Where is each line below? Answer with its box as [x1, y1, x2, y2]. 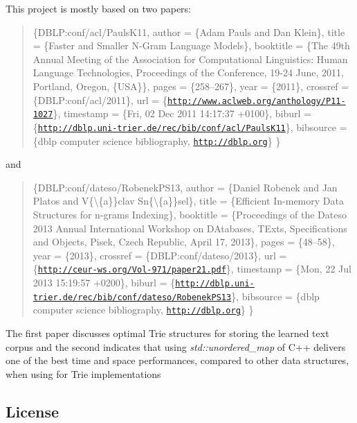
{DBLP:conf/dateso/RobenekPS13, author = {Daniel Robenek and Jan [33, 180, 338, 194]
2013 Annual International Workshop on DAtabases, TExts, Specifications [33, 221, 347, 235]
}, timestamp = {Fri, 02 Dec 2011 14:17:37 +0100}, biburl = [53, 106, 311, 121]
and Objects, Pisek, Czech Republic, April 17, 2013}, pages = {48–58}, [33, 234, 335, 249]
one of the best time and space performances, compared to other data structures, [6, 353, 349, 368]
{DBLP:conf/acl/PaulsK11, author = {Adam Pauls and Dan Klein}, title [33, 24, 345, 39]
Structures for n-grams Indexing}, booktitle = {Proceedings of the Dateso [33, 207, 347, 221]
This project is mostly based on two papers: [6, 1, 192, 15]
